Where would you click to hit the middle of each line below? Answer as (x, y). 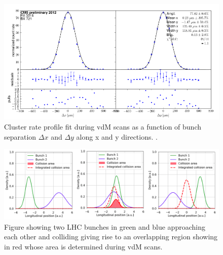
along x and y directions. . (117, 136)
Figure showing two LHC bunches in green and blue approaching (105, 226)
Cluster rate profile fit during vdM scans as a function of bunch (103, 126)
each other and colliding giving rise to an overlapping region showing (111, 237)
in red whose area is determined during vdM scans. (83, 246)
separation (20, 136)
